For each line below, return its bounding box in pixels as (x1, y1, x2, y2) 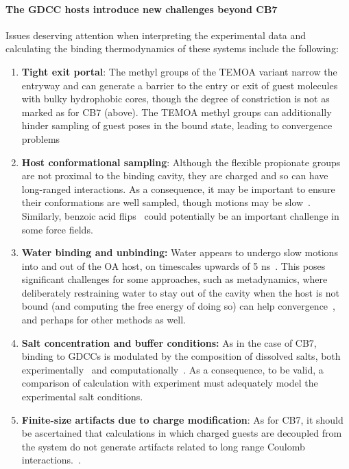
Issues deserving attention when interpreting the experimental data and (5, 27, 306, 42)
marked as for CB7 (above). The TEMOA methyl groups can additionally (21, 104, 332, 119)
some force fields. (21, 222, 93, 236)
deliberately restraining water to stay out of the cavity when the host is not (21, 285, 340, 299)
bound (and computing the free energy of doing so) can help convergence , (21, 299, 335, 313)
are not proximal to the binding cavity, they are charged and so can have (21, 168, 328, 183)
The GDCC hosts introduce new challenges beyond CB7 (5, 1, 278, 16)
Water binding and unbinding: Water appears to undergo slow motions (21, 245, 338, 260)
